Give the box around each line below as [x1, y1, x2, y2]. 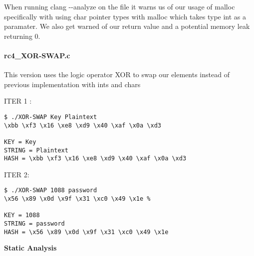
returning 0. [4, 30, 40, 41]
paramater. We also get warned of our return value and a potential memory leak [4, 21, 250, 31]
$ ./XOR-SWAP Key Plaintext [4, 113, 97, 121]
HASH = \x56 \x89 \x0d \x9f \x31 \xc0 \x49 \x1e [4, 228, 169, 236]
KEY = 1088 [4, 212, 40, 219]
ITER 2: [4, 169, 29, 179]
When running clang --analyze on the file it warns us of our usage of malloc [4, 1, 235, 11]
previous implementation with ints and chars [4, 79, 141, 89]
